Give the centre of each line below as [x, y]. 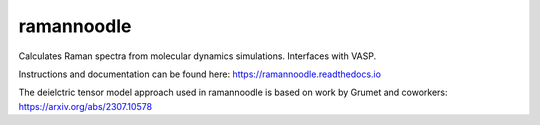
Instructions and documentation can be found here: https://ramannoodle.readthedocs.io [200, 74]
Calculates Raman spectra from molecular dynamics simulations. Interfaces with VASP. [197, 56]
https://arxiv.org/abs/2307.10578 [85, 106]
